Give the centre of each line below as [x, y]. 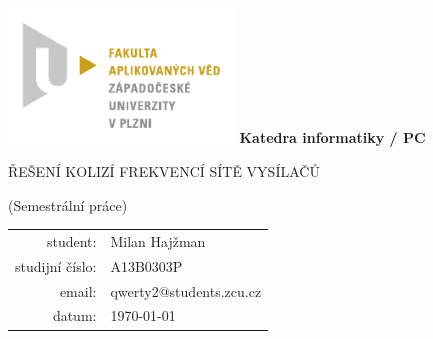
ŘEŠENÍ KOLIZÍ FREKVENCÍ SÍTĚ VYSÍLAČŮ [164, 170]
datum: [74, 315]
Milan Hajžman [158, 240]
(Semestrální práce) [68, 204]
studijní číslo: [56, 265]
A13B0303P [146, 265]
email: [78, 290]
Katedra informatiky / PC [332, 137]
